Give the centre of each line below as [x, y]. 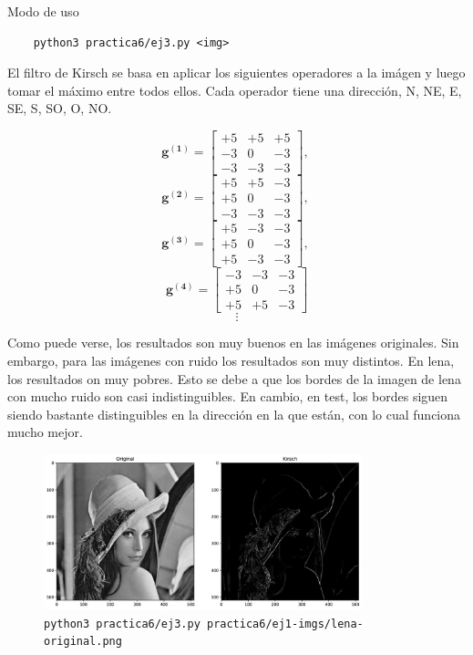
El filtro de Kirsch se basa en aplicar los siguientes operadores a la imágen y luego [236, 73]
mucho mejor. [45, 432]
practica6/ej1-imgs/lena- [285, 624]
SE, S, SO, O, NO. [60, 108]
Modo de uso [43, 11]
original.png [83, 642]
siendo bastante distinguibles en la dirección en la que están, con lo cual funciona [234, 414]
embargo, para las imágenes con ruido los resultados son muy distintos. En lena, [231, 360]
